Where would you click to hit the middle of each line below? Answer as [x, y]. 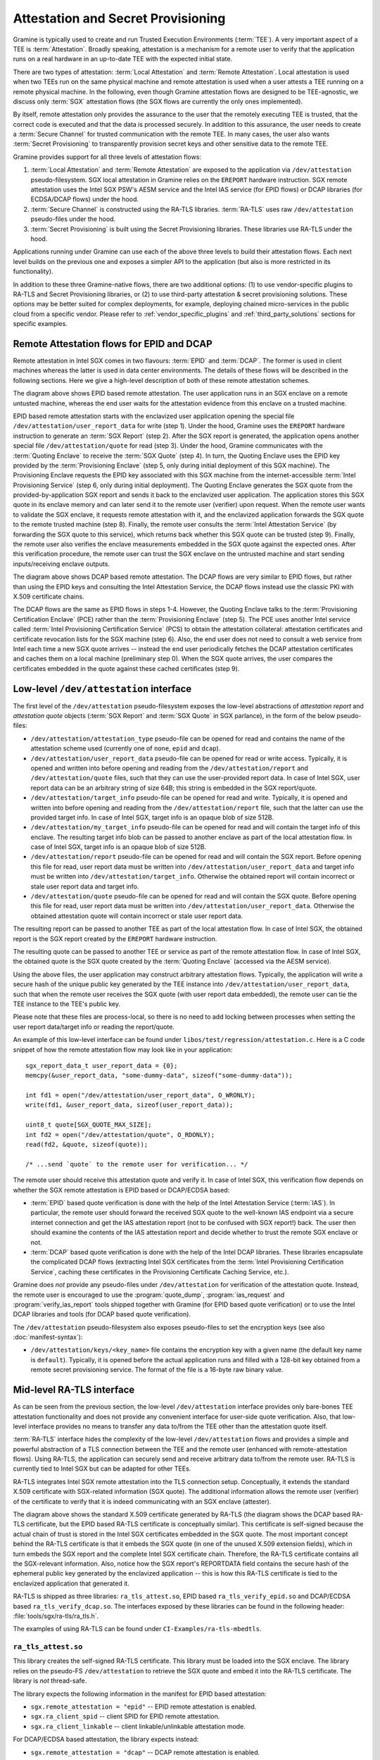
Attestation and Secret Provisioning [119, 18]
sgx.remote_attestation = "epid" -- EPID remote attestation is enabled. [144, 1706]
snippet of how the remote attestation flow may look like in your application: [123, 1050]
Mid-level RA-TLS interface [74, 1390]
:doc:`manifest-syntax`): [48, 1337]
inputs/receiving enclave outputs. [62, 564]
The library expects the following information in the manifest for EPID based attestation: [140, 1694]
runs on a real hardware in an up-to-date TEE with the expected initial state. [122, 59]
